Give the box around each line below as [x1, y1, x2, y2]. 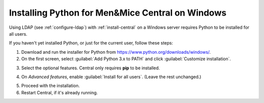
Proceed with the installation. [21, 83, 80, 89]
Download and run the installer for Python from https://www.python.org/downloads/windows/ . [21, 49, 211, 55]
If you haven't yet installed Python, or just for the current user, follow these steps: [9, 40, 174, 46]
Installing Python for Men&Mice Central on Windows [9, 7, 227, 18]
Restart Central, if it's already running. [21, 89, 98, 95]
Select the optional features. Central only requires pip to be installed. [21, 65, 160, 71]
